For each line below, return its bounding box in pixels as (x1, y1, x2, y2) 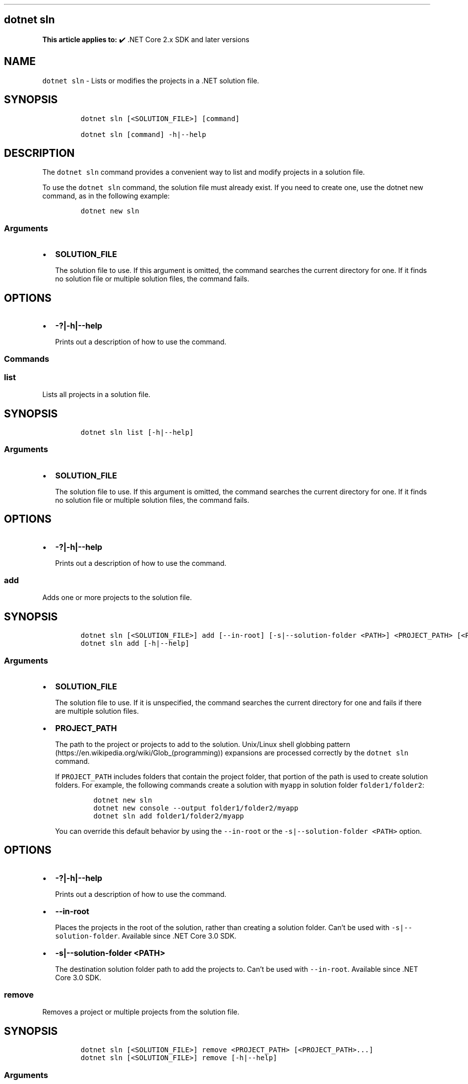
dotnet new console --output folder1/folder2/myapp (93, 804, 298, 812)
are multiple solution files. (55, 706, 139, 715)
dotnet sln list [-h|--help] (80, 428, 194, 436)
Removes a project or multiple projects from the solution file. (42, 1008, 239, 1016)
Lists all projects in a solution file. (42, 390, 151, 399)
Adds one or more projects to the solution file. (42, 593, 192, 602)
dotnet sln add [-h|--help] (80, 639, 189, 648)
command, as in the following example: (42, 192, 170, 201)
